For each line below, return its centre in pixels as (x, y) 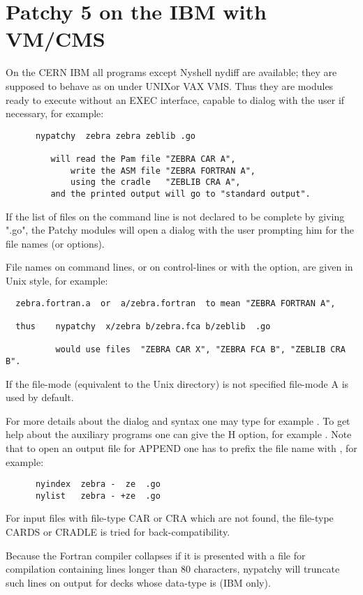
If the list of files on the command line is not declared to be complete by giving (175, 216)
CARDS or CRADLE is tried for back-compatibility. (118, 532)
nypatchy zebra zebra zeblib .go (116, 136)
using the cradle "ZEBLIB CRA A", (156, 182)
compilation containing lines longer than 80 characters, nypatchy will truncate (173, 569)
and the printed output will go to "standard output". (180, 194)
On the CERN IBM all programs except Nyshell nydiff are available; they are (171, 72)
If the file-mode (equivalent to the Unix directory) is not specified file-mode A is (177, 383)
